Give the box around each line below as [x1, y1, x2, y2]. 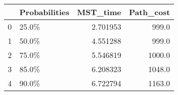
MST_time [77, 6, 121, 18]
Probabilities [20, 6, 70, 18]
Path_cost [129, 6, 170, 18]
